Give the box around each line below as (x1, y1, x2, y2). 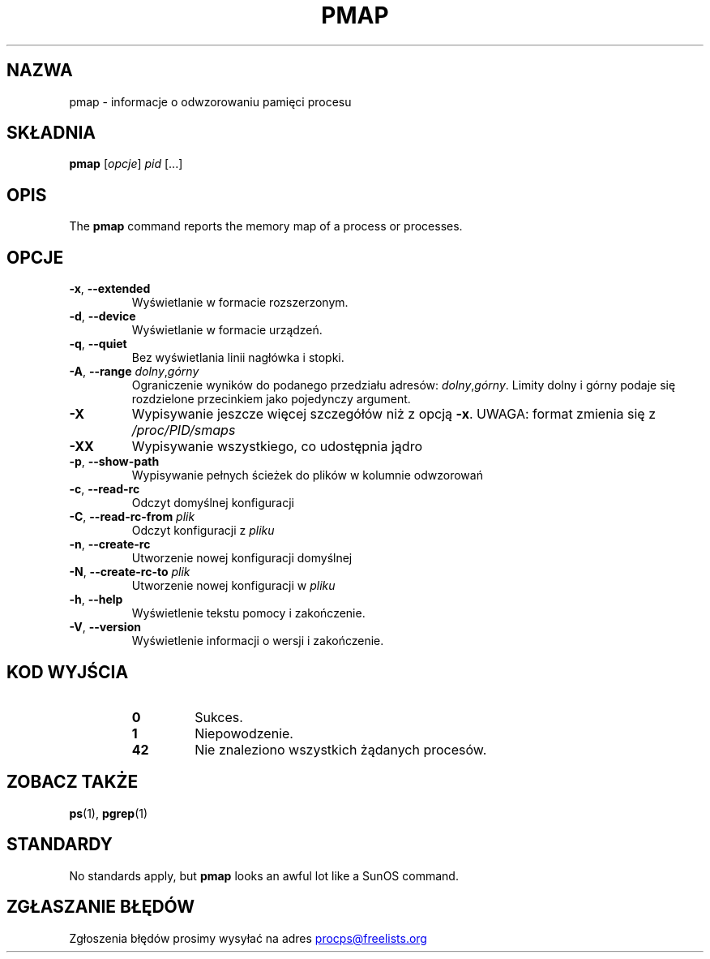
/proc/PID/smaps (131, 422, 236, 439)
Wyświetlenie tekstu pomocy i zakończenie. (131, 606, 366, 621)
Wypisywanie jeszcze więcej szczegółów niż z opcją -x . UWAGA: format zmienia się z (131, 406, 656, 423)
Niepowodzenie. (195, 725, 293, 742)
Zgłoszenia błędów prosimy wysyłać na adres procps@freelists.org (69, 931, 427, 945)
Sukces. (195, 708, 243, 725)
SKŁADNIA (6, 123, 96, 144)
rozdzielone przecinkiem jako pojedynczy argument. (131, 392, 411, 406)
